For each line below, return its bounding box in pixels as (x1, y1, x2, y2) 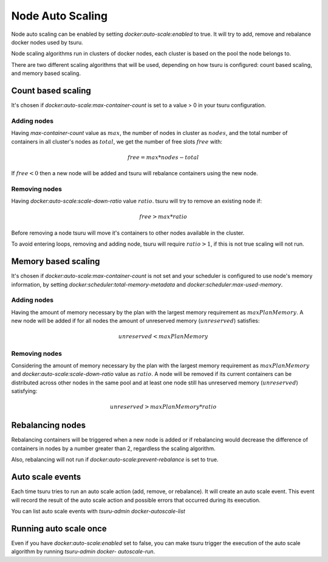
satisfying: (11, 387, 38, 395)
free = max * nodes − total (128, 154, 199, 161)
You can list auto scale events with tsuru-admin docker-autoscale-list (11, 507, 185, 515)
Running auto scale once (11, 523, 108, 533)
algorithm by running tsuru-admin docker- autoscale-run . (11, 548, 155, 555)
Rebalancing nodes (11, 420, 86, 431)
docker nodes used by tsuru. (11, 38, 83, 46)
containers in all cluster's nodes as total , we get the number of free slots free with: (11, 137, 223, 145)
